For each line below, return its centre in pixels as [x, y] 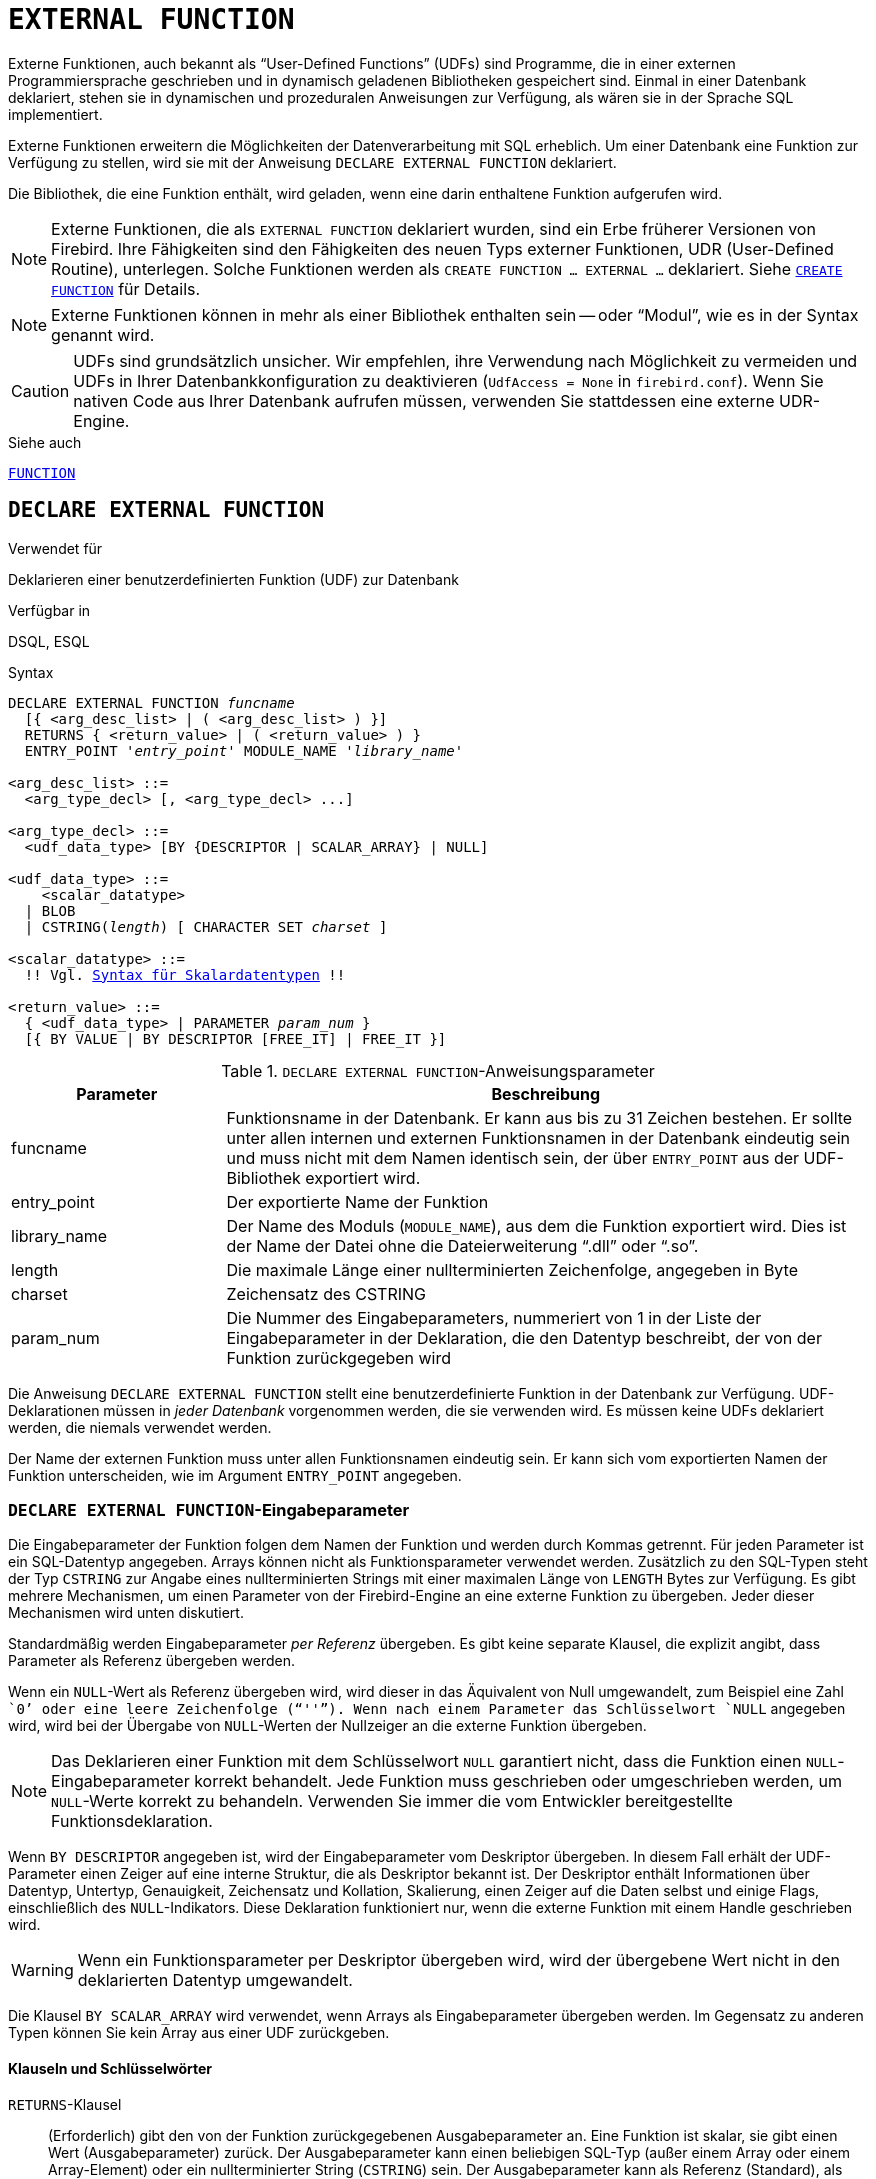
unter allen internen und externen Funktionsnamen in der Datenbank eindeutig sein [538, 1137]
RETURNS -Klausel [65, 2104]
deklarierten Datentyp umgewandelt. [215, 1980]
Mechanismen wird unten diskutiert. [126, 1613]
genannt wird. [103, 334]
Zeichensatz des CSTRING [326, 1293]
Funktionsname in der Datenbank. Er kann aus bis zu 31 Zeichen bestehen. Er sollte [539, 1117]
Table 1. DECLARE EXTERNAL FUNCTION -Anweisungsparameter [438, 1070]
